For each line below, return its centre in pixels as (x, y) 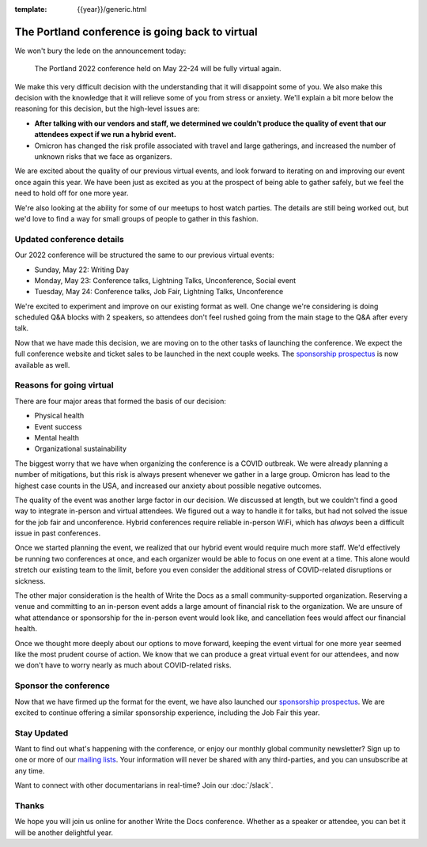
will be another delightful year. (64, 832)
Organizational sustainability (80, 449)
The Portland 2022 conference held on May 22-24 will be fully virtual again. (158, 69)
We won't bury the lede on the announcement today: (100, 51)
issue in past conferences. (58, 533)
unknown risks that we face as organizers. (104, 157)
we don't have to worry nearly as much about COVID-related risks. (123, 665)
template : (31, 9)
